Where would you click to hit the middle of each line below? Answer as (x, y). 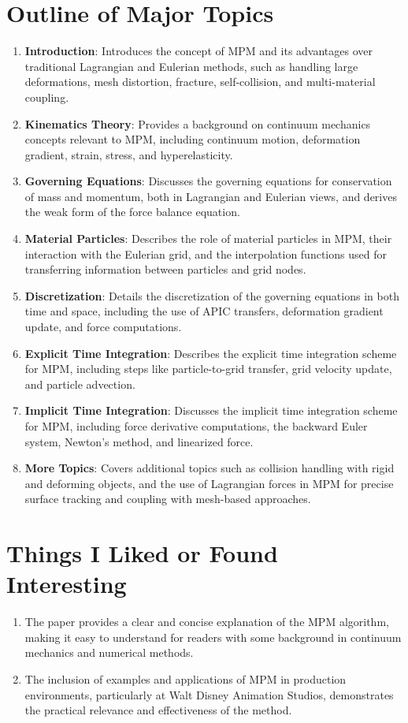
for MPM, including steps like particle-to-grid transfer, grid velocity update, (208, 369)
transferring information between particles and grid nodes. (165, 269)
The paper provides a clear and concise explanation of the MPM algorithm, (207, 622)
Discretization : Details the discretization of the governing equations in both (212, 295)
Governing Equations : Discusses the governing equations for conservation (208, 181)
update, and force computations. (103, 327)
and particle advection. (80, 384)
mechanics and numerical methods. (109, 652)
